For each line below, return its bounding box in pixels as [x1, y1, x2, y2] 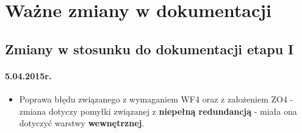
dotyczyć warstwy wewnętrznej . [19, 117, 145, 129]
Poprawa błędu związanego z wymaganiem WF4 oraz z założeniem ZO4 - [19, 92, 293, 105]
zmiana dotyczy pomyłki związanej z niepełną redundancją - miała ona [19, 104, 297, 117]
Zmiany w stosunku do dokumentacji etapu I [5, 39, 294, 58]
